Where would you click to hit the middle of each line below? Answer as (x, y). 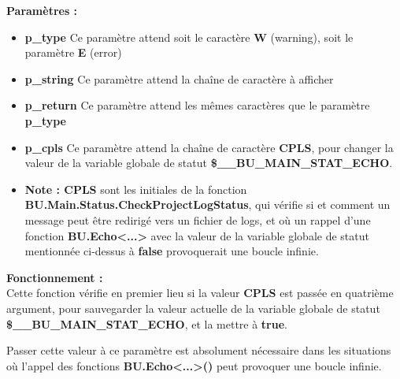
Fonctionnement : (55, 277)
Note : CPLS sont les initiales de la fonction (136, 189)
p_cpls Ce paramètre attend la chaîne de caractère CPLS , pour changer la (209, 147)
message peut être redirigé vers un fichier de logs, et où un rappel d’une (198, 219)
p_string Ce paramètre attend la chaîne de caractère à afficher (179, 78)
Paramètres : (42, 10)
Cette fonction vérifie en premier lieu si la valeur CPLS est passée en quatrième (200, 293)
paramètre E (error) (73, 52)
